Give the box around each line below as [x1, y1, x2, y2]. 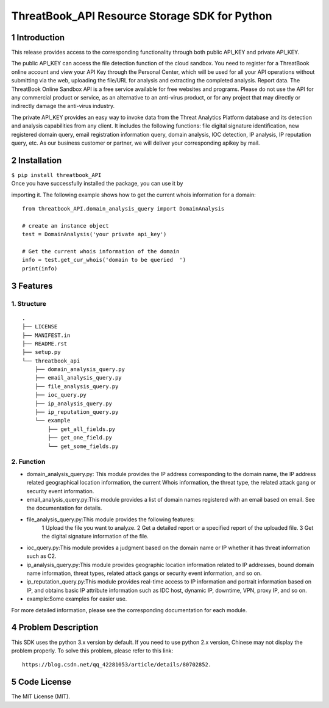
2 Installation [11, 155, 62, 165]
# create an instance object [22, 222, 109, 229]
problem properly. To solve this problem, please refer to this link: [11, 647, 174, 654]
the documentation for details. [26, 504, 102, 512]
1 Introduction [11, 32, 65, 43]
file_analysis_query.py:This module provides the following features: [26, 516, 195, 523]
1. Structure [11, 299, 47, 308]
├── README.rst [22, 340, 68, 347]
